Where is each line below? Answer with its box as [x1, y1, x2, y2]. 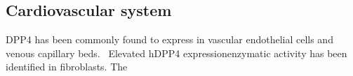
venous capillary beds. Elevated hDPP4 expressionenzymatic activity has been [6, 45, 347, 60]
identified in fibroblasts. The [6, 59, 128, 74]
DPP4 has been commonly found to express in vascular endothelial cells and [6, 32, 333, 47]
